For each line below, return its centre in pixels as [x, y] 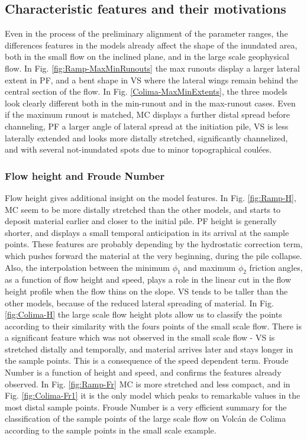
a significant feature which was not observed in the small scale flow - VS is [140, 337]
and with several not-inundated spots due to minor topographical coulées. [138, 149]
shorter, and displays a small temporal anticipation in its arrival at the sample [147, 232]
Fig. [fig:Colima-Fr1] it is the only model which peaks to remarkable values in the [153, 395]
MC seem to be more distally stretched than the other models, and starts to [143, 209]
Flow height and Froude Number [85, 175]
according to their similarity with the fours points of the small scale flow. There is [153, 326]
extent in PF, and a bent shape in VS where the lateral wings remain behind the [151, 80]
